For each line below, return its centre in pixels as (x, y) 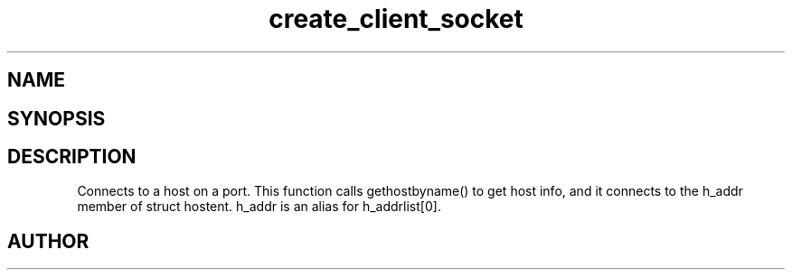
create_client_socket (396, 19)
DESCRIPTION (72, 157)
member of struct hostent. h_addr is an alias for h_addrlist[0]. (259, 207)
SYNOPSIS (57, 118)
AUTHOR (48, 241)
